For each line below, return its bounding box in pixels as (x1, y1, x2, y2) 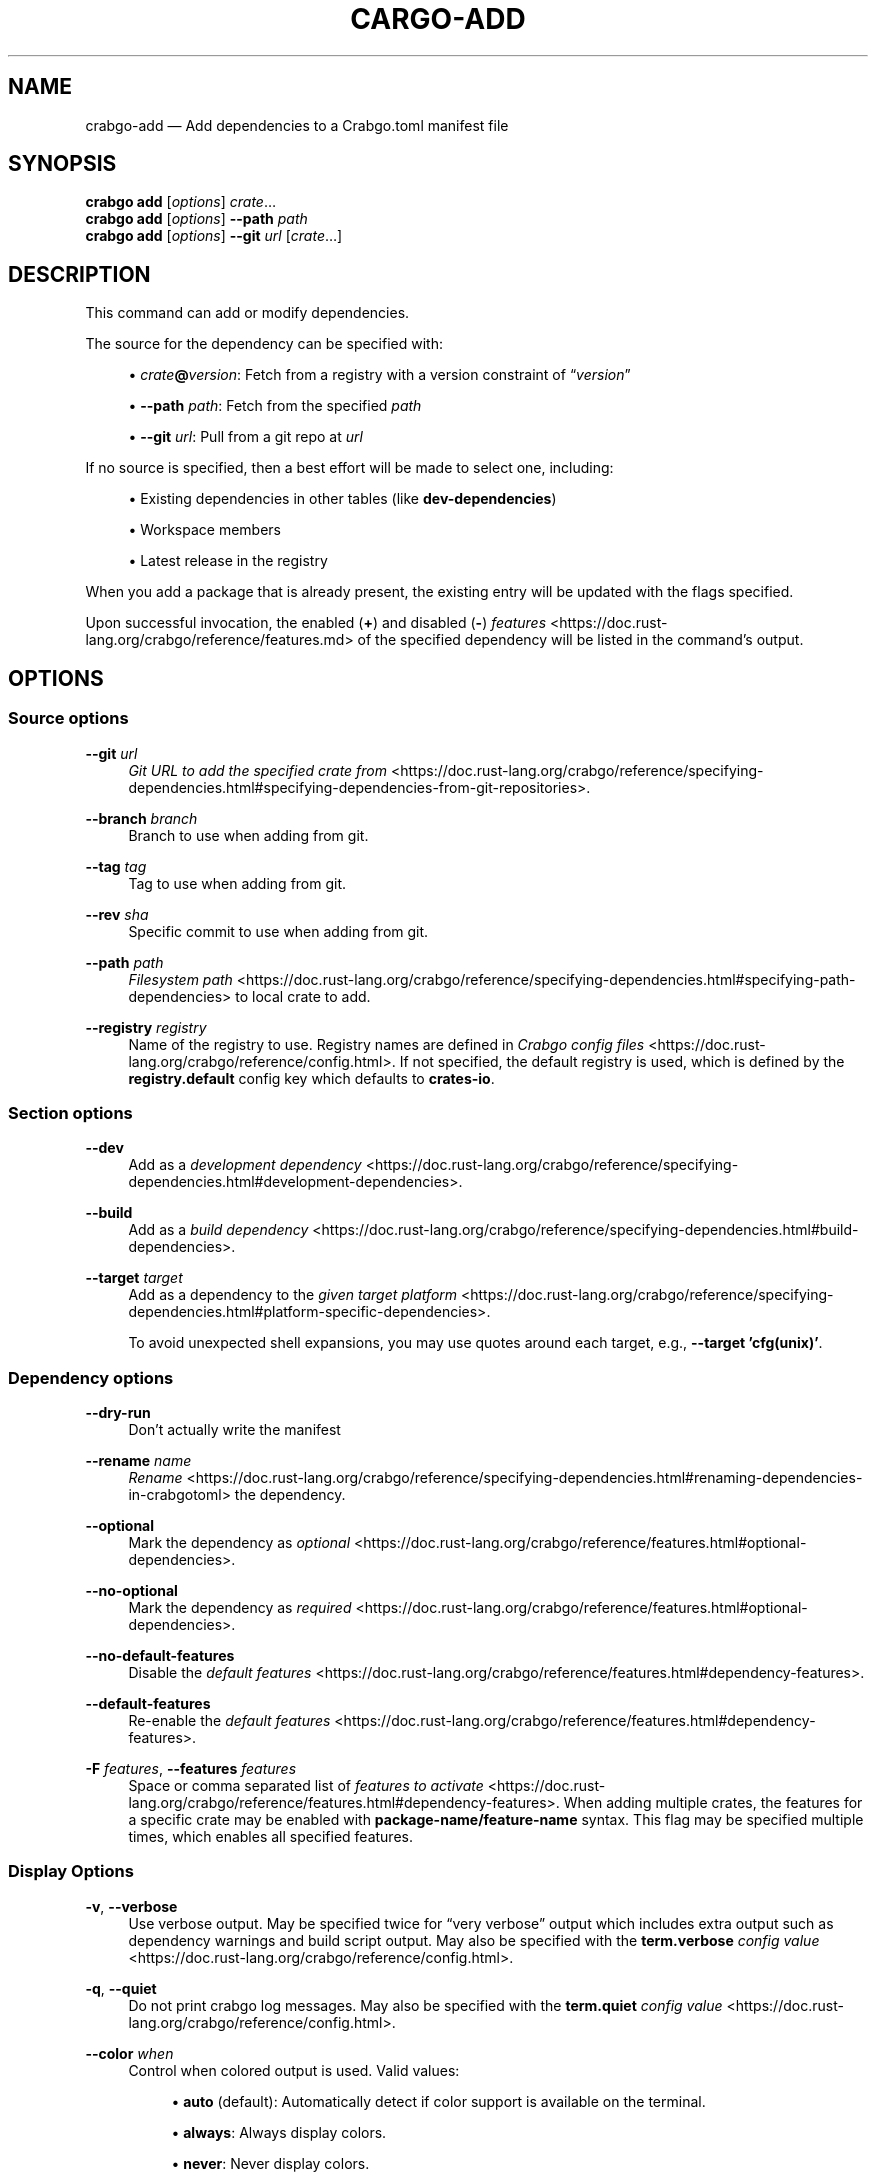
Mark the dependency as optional (128, 1534, 351, 1551)
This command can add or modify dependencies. (85, 304, 410, 322)
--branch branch (85, 809, 198, 827)
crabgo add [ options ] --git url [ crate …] (85, 227, 343, 245)
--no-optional (85, 1582, 178, 1599)
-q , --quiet (85, 1979, 157, 1997)
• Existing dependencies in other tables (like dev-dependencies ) (128, 490, 557, 508)
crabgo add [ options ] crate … (85, 193, 277, 211)
